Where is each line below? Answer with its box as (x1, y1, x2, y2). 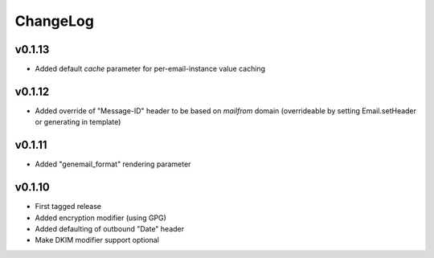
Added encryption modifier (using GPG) (35, 213, 166, 223)
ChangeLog (14, 12, 94, 30)
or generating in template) (35, 117, 121, 127)
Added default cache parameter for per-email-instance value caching (35, 64, 265, 74)
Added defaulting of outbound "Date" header (35, 223, 185, 233)
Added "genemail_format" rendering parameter (35, 159, 191, 169)
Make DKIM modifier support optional (35, 235, 160, 245)
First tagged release (35, 202, 102, 211)
